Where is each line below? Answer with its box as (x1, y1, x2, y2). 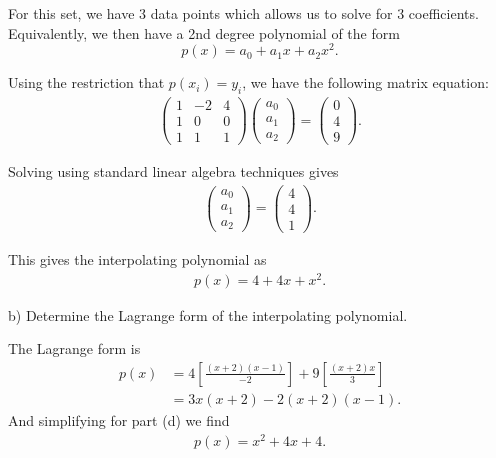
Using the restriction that (8, 72, 165, 93)
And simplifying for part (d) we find (8, 409, 230, 430)
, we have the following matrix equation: (242, 72, 489, 93)
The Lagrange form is (8, 338, 141, 359)
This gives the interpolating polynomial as (8, 249, 267, 270)
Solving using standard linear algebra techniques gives (8, 161, 339, 182)
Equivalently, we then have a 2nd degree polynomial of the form (8, 22, 400, 43)
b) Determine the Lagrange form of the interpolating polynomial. (8, 304, 408, 325)
